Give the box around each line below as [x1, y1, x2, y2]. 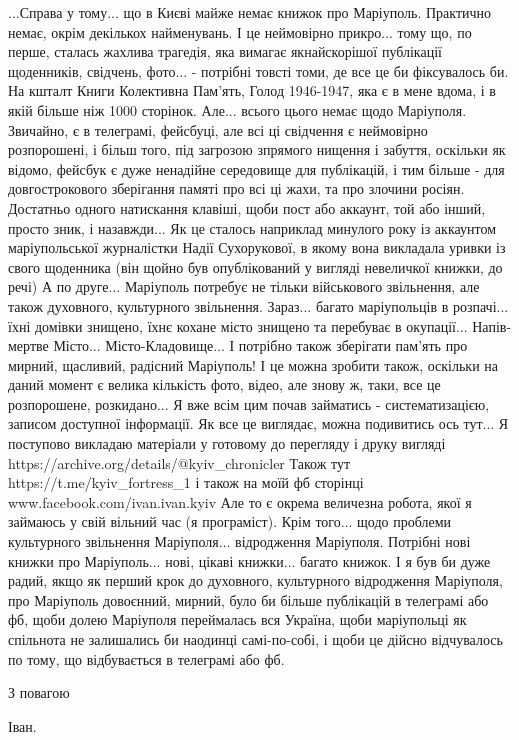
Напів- [472, 315, 512, 336]
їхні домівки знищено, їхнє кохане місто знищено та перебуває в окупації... [8, 315, 468, 336]
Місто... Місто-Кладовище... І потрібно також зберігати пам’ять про [53, 335, 468, 356]
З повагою [8, 682, 70, 703]
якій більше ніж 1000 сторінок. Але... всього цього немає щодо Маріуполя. [8, 99, 467, 120]
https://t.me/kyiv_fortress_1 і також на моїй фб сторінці [8, 472, 364, 493]
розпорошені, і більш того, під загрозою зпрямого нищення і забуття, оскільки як [8, 139, 506, 160]
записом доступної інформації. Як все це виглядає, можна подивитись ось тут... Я [8, 413, 509, 434]
